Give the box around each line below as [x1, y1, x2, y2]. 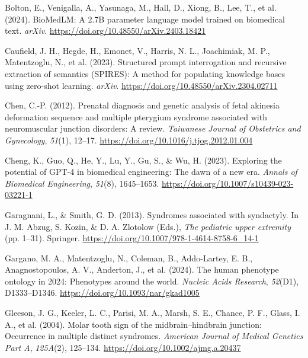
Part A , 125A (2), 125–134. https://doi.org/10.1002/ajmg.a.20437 [5, 341, 241, 353]
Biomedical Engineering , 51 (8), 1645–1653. [5, 177, 159, 189]
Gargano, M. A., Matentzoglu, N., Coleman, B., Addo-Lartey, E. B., [5, 251, 253, 264]
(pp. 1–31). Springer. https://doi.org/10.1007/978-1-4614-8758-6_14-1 [5, 232, 259, 244]
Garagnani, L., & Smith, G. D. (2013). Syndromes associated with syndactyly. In [5, 208, 299, 220]
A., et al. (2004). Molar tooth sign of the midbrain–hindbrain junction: [5, 318, 262, 330]
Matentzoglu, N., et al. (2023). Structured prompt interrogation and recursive [5, 56, 287, 68]
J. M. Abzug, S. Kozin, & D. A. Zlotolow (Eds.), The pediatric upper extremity [5, 220, 291, 232]
